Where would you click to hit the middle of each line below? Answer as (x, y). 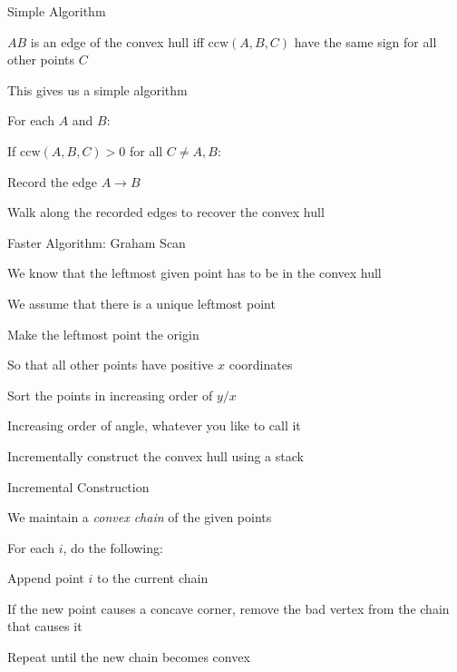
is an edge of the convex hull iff (117, 41)
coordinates (261, 365)
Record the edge (52, 181)
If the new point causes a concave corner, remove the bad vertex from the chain (228, 608)
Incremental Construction (78, 486)
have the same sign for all (365, 41)
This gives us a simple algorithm (97, 89)
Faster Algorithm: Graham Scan (97, 242)
